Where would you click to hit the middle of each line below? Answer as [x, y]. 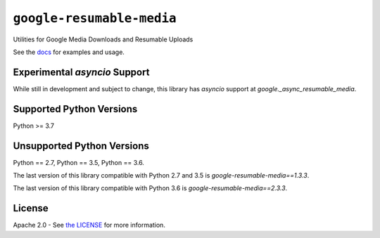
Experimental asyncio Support [81, 72]
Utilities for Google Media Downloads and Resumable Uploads [103, 39]
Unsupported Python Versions [81, 146]
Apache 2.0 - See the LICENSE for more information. [89, 225]
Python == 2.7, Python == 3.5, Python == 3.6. [78, 162]
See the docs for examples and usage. [69, 52]
